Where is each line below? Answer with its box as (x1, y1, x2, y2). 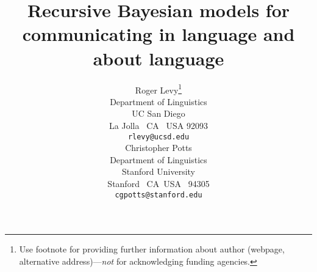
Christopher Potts (125, 141, 192, 154)
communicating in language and (22, 21, 295, 46)
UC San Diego (132, 107, 185, 120)
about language (93, 45, 224, 70)
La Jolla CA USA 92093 (109, 119, 208, 131)
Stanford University (122, 165, 195, 178)
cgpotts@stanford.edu (115, 190, 202, 199)
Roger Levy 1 (135, 81, 182, 96)
